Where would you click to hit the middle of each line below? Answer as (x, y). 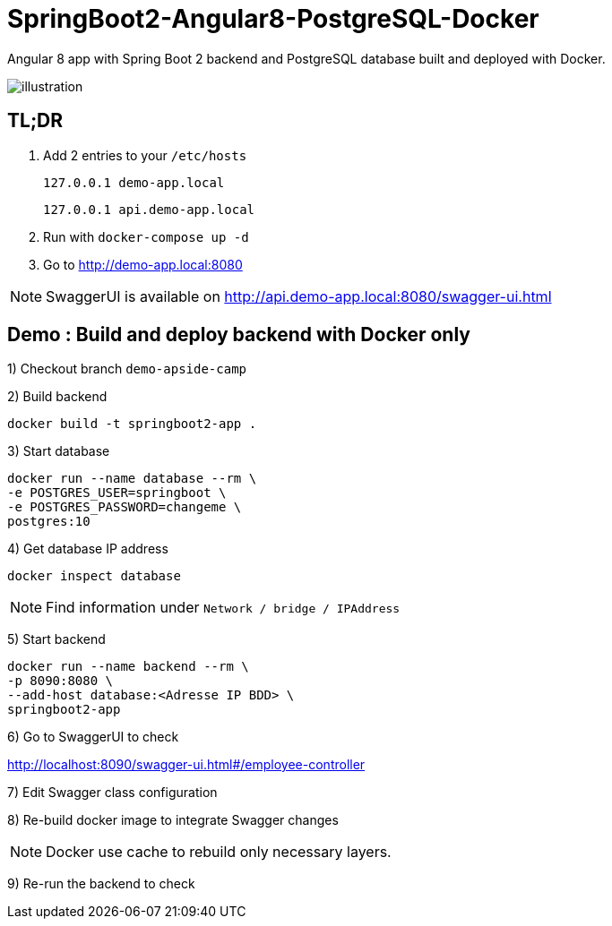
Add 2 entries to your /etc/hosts (145, 155)
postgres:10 (49, 522)
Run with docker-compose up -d (146, 236)
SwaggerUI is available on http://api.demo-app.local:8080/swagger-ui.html (299, 296)
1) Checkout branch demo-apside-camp (127, 369)
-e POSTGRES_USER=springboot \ (117, 493)
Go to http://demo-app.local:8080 (143, 264)
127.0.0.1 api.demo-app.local (149, 209)
